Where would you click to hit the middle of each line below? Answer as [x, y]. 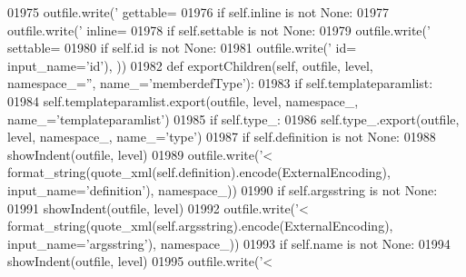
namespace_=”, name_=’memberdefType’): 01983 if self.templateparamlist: [220, 83]
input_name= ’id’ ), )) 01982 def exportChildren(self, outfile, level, [190, 65]
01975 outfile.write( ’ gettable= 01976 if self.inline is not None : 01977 [198, 12]
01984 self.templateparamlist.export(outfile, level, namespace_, [183, 100]
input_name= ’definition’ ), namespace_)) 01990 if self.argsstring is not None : [223, 189]
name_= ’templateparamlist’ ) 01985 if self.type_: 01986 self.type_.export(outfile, [233, 119]
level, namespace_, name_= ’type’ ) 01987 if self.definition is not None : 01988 [222, 137]
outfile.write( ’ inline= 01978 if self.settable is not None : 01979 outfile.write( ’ [219, 30]
